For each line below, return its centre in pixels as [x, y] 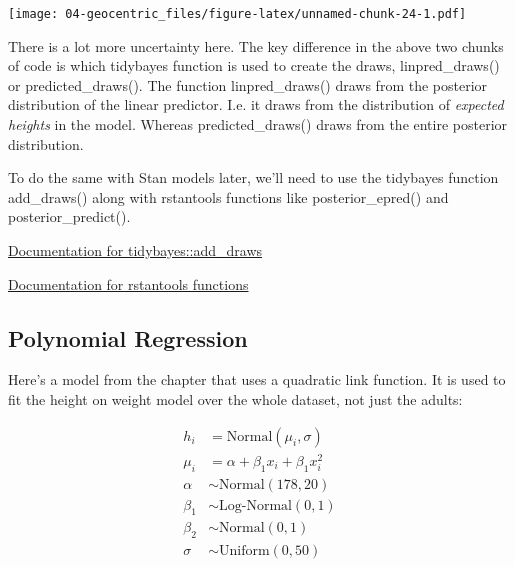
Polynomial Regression [128, 337]
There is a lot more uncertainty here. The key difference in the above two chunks [256, 45]
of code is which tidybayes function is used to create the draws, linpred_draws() [254, 65]
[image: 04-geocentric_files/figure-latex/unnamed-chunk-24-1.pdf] [237, 14]
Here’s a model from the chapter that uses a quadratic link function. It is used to [257, 379]
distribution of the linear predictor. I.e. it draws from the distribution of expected [256, 104]
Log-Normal [255, 505]
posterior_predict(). [69, 216]
